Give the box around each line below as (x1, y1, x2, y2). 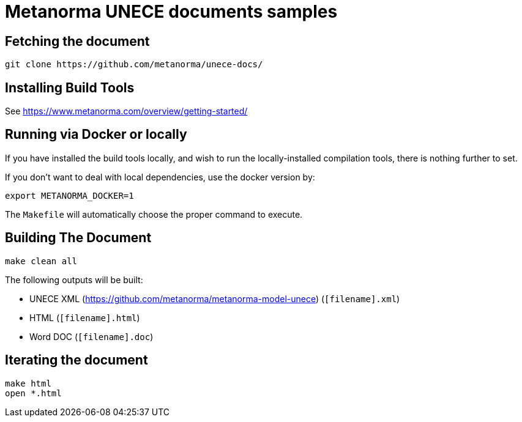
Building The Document (5, 230, 152, 246)
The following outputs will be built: (5, 274, 143, 285)
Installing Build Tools (5, 80, 135, 95)
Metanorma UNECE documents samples (5, 1, 338, 22)
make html (5, 378, 51, 388)
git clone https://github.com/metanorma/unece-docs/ (5, 59, 263, 70)
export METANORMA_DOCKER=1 (5, 190, 134, 201)
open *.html (5, 388, 62, 398)
